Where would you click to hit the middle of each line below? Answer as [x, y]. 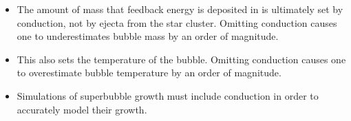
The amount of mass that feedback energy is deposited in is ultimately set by [180, 9]
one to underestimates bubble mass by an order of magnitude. [148, 36]
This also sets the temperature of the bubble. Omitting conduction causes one [181, 59]
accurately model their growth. [82, 109]
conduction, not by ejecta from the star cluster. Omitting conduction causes [177, 22]
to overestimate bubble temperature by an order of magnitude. [149, 73]
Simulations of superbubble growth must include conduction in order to [168, 95]
